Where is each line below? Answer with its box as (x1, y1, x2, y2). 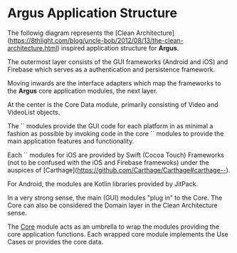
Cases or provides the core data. (7, 237, 104, 246)
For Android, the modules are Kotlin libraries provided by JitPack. (7, 180, 198, 188)
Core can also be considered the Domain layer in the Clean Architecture (7, 201, 218, 210)
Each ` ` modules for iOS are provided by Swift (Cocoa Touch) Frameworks (7, 150, 224, 159)
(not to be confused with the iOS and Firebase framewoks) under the (7, 158, 209, 167)
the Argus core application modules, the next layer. (7, 86, 158, 95)
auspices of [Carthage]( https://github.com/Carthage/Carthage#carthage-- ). (7, 165, 231, 174)
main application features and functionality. (7, 137, 135, 145)
